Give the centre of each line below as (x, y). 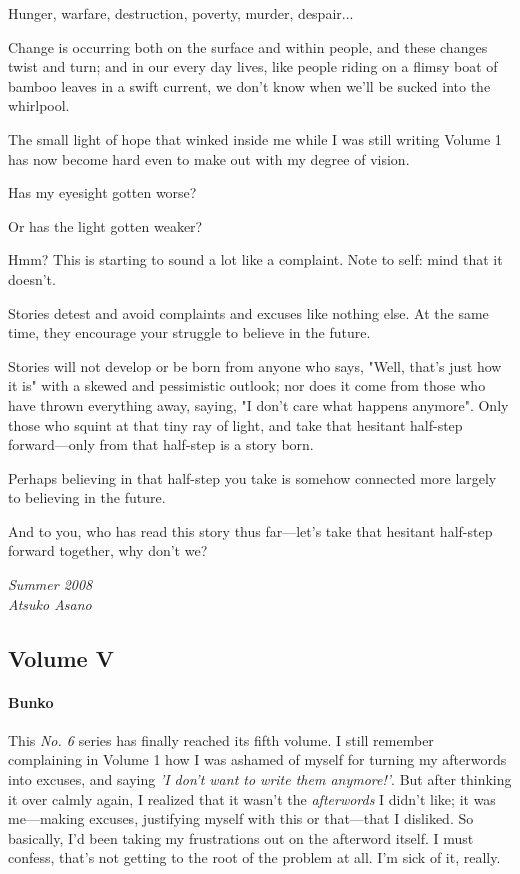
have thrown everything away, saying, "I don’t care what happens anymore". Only (258, 404)
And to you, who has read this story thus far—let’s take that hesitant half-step (250, 530)
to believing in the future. (87, 497)
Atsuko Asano (50, 603)
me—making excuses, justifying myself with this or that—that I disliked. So (241, 818)
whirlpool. (39, 105)
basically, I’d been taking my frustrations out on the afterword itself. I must (241, 837)
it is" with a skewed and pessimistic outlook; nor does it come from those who (247, 385)
